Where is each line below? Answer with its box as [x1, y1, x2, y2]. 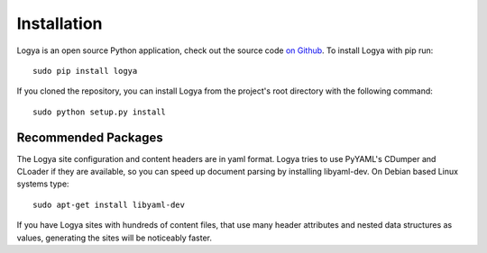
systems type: [16, 178, 69, 189]
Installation [16, 14, 103, 33]
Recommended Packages [16, 130, 163, 145]
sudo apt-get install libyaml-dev [32, 199, 185, 210]
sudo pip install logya [32, 66, 138, 76]
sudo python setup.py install [32, 106, 167, 117]
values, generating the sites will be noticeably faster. [16, 232, 212, 243]
